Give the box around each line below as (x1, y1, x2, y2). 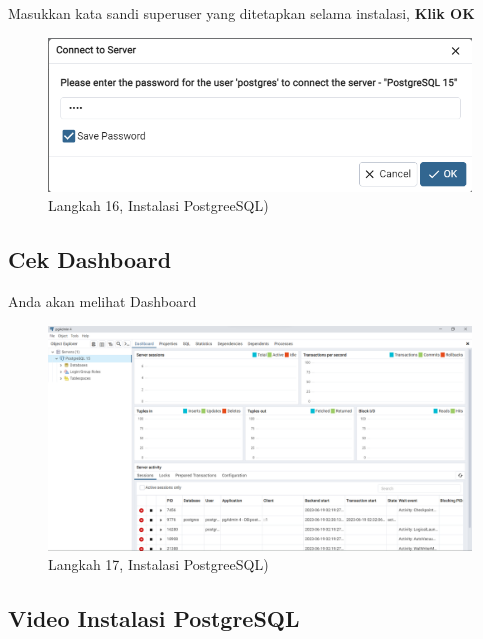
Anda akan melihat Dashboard (8, 290, 197, 311)
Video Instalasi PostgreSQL (8, 603, 300, 634)
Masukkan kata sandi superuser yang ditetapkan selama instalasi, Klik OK (8, 3, 475, 23)
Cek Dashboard (8, 244, 172, 275)
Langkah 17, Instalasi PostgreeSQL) (48, 554, 269, 575)
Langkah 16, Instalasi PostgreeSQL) (48, 195, 269, 216)
